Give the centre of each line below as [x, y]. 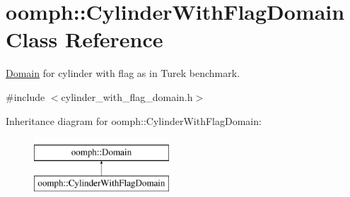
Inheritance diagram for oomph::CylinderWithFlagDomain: [134, 120]
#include [25, 96]
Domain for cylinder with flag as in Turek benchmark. [123, 73]
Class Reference [84, 39]
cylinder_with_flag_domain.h [127, 96]
